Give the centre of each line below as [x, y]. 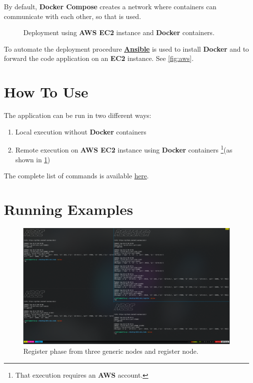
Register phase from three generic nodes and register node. [111, 351]
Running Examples [69, 209]
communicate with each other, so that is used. [72, 16]
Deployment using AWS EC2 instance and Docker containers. [119, 32]
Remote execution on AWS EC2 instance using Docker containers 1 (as [124, 149]
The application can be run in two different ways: [78, 115]
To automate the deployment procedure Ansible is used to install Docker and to [126, 48]
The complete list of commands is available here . [76, 176]
